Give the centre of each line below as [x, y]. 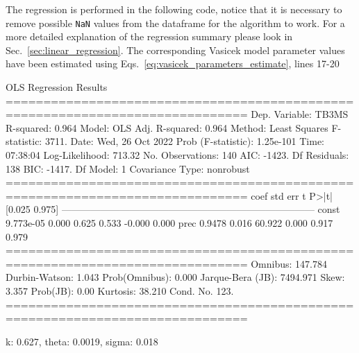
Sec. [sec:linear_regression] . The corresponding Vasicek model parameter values [175, 50]
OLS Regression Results [57, 87]
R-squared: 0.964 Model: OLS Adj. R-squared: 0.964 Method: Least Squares [167, 127]
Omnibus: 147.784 [289, 263]
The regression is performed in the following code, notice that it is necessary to [174, 9]
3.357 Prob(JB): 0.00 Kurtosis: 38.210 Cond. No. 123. [120, 290]
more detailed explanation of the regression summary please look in [149, 36]
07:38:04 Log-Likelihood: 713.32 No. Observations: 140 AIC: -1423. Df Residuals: [177, 155]
